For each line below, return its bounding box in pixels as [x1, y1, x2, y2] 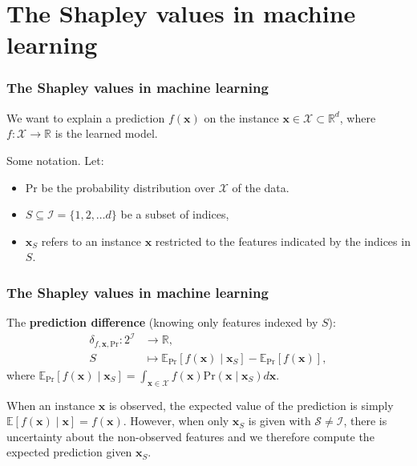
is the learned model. [55, 125, 158, 142]
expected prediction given [6, 444, 132, 460]
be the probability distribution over [41, 179, 215, 195]
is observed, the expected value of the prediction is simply [108, 396, 394, 413]
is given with [248, 412, 311, 429]
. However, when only [123, 412, 229, 429]
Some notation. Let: [6, 151, 104, 168]
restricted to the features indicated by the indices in [155, 232, 411, 249]
